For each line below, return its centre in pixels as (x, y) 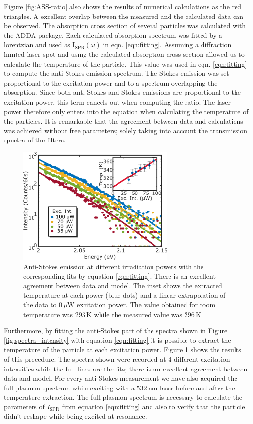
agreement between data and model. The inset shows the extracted (123, 285)
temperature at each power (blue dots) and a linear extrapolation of (125, 295)
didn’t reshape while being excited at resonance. (76, 416)
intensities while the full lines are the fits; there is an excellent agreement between (126, 368)
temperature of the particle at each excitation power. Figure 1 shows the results (123, 349)
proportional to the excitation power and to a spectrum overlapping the (111, 82)
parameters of (24, 406)
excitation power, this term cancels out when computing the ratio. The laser (118, 101)
